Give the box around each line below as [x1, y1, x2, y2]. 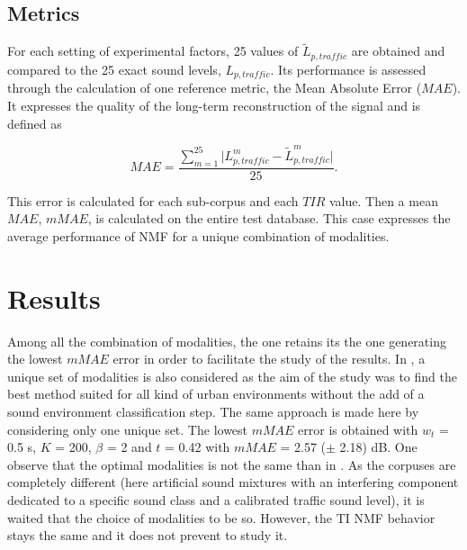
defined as [7, 113, 62, 132]
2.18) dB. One [339, 437, 418, 456]
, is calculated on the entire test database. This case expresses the [87, 209, 451, 228]
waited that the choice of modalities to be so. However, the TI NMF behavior [7, 508, 436, 527]
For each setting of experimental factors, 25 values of [7, 41, 299, 60]
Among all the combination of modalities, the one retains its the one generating [7, 331, 446, 350]
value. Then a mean [328, 191, 438, 210]
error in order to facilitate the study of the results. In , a [112, 349, 426, 368]
